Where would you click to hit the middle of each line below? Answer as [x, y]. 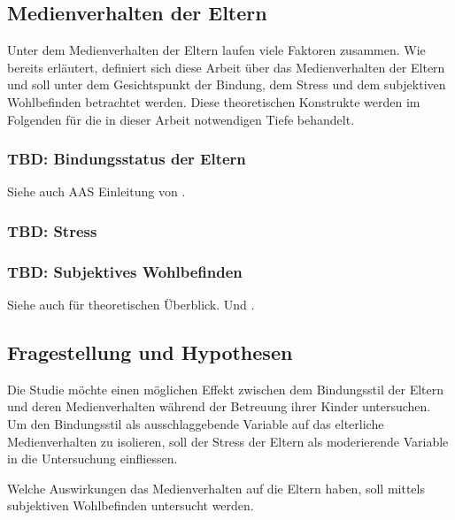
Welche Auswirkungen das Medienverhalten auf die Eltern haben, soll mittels [216, 488]
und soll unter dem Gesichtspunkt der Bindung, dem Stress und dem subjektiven [227, 84]
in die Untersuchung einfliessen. [93, 459]
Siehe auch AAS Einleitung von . [96, 191]
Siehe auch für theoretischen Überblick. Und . [131, 305]
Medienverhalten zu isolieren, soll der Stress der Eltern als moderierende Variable [228, 441]
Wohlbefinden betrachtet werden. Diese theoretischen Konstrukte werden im [214, 101]
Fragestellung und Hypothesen [150, 352]
